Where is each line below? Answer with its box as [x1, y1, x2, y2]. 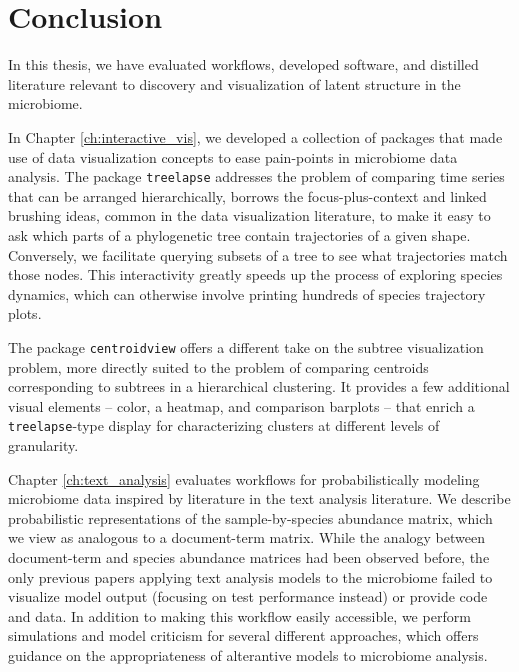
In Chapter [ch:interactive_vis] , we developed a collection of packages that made [8, 126, 503, 147]
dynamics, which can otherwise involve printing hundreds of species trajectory [8, 283, 486, 304]
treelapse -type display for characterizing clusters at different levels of [8, 415, 440, 436]
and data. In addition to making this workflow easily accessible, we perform [8, 605, 471, 626]
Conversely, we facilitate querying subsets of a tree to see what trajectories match [8, 244, 508, 265]
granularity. [8, 435, 79, 455]
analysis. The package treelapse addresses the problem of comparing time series [8, 166, 505, 187]
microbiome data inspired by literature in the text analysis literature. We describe [8, 488, 511, 509]
